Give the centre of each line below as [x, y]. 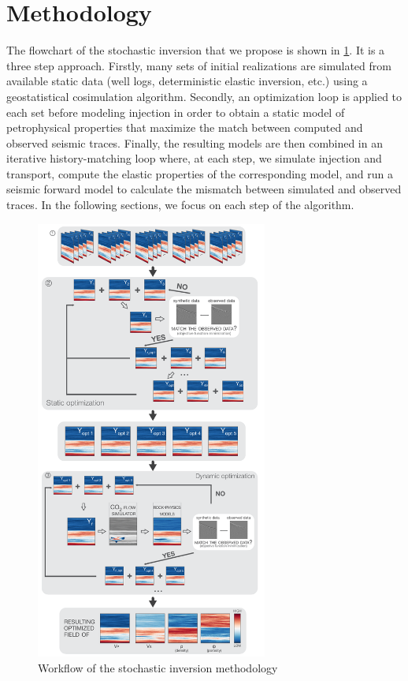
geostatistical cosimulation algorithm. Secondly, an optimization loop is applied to [204, 96]
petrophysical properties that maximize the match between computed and [185, 127]
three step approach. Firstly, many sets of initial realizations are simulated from [199, 65]
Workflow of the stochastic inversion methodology [158, 668]
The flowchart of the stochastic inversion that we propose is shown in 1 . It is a [196, 50]
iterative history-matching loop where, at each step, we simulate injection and [194, 158]
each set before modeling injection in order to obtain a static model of [176, 112]
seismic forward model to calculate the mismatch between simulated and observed [204, 189]
